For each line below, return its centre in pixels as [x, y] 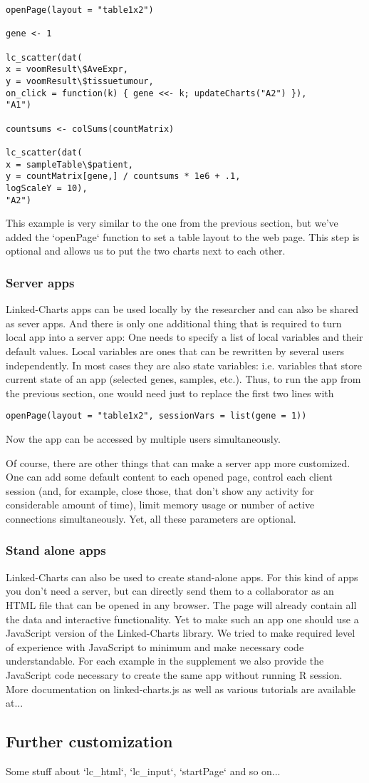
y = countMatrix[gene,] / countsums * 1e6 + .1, [123, 176]
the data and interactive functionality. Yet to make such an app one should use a [182, 619]
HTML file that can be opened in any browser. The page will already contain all [181, 604]
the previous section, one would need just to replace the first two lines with [170, 393]
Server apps [40, 282]
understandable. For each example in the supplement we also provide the [165, 661]
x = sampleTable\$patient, [69, 164]
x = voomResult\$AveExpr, [67, 70]
